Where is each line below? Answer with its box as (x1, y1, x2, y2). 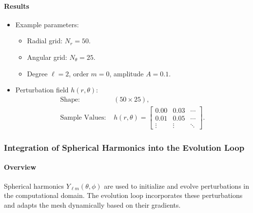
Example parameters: (15, 19, 79, 29)
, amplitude (109, 68, 144, 78)
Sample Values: (60, 114, 106, 121)
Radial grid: (27, 35, 63, 46)
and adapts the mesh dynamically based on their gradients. (4, 199, 181, 210)
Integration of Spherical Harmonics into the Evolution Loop (4, 141, 245, 153)
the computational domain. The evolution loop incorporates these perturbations (4, 190, 243, 200)
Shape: (60, 96, 80, 103)
